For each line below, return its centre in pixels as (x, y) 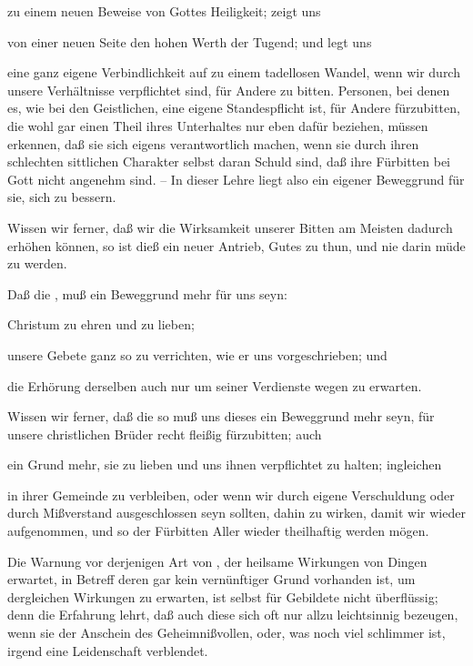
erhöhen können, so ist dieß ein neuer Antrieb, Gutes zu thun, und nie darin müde (236, 245)
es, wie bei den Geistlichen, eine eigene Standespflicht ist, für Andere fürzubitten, (234, 108)
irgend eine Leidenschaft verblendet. (108, 650)
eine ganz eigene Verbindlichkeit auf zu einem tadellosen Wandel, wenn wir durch (234, 72)
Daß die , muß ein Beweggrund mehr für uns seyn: (147, 293)
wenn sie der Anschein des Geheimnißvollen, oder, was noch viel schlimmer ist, (226, 633)
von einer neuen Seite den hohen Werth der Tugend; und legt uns (190, 41)
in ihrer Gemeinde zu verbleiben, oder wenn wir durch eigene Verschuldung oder (231, 494)
